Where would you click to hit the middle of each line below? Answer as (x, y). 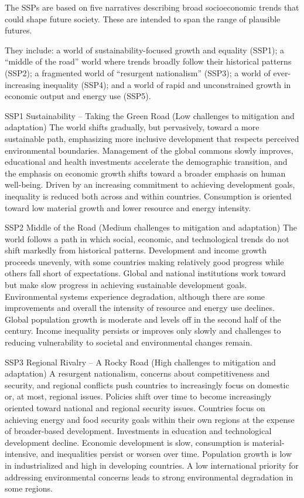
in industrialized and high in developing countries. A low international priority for (152, 465)
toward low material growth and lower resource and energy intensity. (128, 207)
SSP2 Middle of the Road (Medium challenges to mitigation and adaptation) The (151, 227)
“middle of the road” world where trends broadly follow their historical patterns (148, 61)
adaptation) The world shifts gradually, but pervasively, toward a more (132, 127)
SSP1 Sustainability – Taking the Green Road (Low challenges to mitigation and (150, 115)
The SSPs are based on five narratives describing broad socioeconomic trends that (152, 7)
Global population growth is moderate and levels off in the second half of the (143, 319)
